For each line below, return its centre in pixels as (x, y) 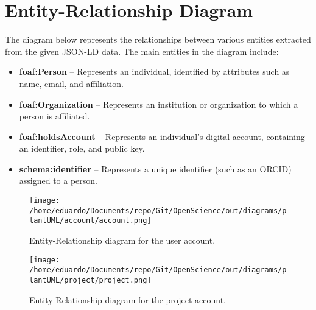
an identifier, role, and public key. (82, 148)
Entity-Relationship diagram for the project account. (128, 299)
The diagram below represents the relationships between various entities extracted (158, 39)
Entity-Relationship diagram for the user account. (122, 240)
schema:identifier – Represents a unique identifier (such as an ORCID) (155, 168)
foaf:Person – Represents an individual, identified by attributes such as (154, 72)
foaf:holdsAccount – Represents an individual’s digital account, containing (162, 136)
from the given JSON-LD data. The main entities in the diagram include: (142, 51)
